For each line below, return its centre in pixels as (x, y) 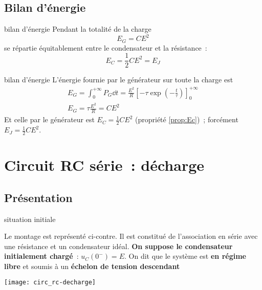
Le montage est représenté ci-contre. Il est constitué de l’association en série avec (131, 236)
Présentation (38, 197)
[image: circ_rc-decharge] (50, 283)
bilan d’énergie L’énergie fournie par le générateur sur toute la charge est (119, 80)
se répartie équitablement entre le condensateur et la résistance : (106, 47)
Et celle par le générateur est (49, 119)
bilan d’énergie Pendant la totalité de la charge (78, 29)
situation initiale (30, 219)
